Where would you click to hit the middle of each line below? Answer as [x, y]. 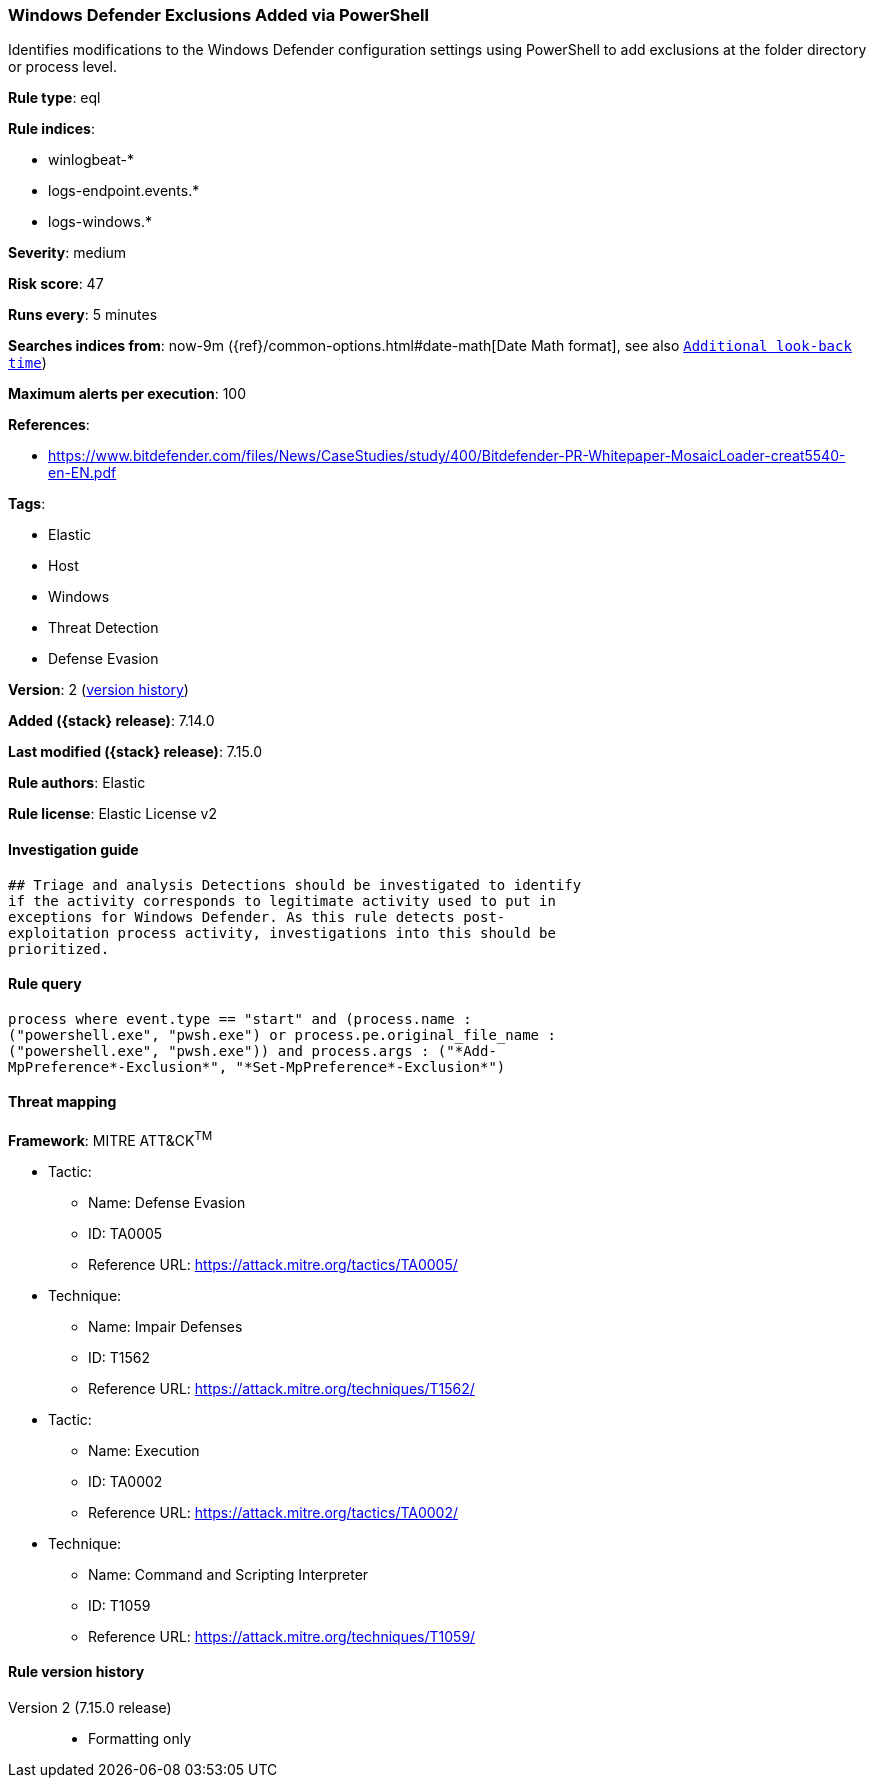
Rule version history [76, 1672]
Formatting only [140, 1738]
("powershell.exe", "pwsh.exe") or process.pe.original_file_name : [282, 1034]
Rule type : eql [54, 98]
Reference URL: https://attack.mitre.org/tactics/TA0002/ [273, 1512]
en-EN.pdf [82, 473]
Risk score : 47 [56, 284]
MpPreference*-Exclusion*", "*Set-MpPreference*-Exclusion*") [257, 1066]
